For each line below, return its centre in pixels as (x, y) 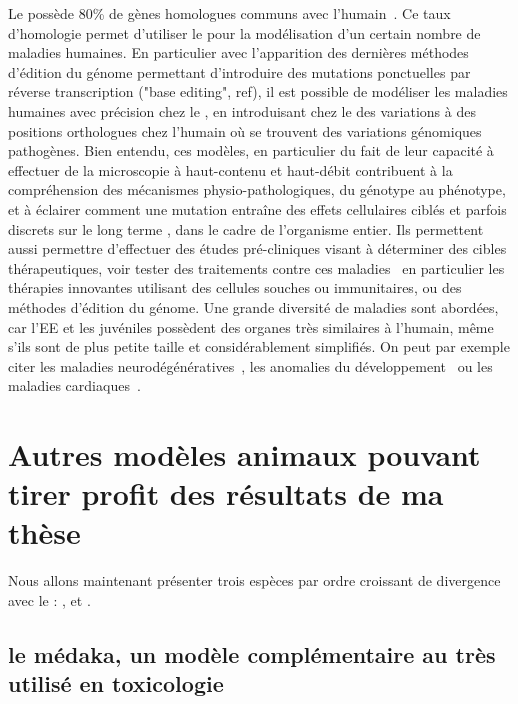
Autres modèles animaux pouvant (244, 454)
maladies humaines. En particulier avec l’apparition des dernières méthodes (238, 52)
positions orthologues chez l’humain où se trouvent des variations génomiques (245, 130)
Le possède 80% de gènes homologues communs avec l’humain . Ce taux (229, 13)
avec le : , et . (49, 599)
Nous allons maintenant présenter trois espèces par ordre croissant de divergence (254, 580)
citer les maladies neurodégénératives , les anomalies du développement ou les (250, 365)
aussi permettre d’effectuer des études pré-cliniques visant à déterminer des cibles (257, 248)
